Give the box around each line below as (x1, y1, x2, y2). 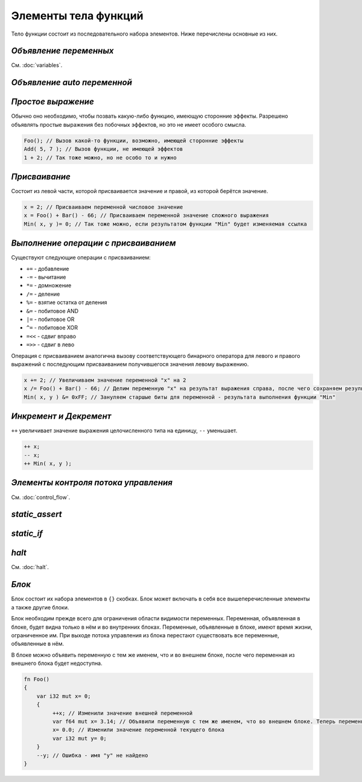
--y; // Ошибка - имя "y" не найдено (36, 752, 148, 758)
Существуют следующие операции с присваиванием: (11, 254, 151, 261)
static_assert (11, 509, 63, 520)
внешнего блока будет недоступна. (11, 660, 103, 667)
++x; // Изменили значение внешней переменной (52, 710, 193, 716)
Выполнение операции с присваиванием (11, 238, 176, 249)
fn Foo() (24, 676, 50, 683)
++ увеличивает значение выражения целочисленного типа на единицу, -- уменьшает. (11, 427, 238, 434)
